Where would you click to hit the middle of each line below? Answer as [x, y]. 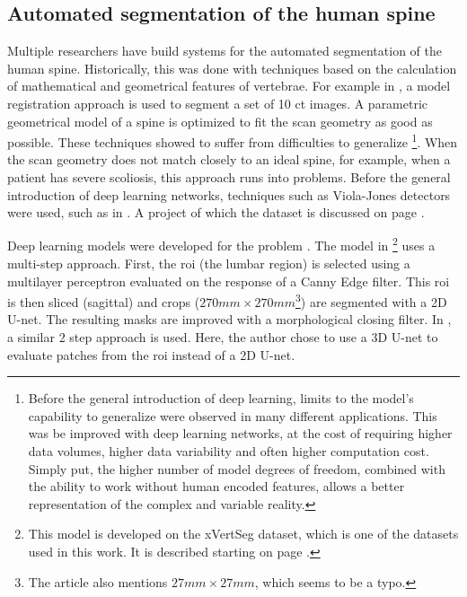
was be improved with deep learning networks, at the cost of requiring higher [240, 433]
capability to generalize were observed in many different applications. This [233, 415]
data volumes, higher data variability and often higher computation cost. [229, 451]
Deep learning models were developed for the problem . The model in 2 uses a [221, 244]
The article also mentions [98, 581]
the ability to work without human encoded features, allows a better [216, 486]
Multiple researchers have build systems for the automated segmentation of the [225, 51]
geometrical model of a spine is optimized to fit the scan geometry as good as [220, 121]
